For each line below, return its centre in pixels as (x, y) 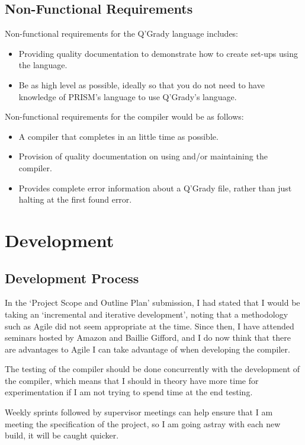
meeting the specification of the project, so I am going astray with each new (143, 423)
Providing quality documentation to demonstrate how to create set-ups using (158, 53)
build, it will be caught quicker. (62, 435)
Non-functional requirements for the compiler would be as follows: (124, 116)
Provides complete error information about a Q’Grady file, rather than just (155, 188)
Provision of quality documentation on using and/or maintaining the (143, 156)
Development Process (72, 278)
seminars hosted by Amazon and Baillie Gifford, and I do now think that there (148, 337)
